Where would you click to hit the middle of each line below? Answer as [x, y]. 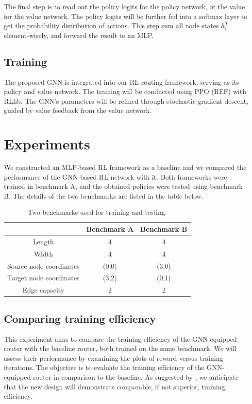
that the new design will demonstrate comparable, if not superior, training [115, 386]
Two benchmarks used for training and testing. [97, 212]
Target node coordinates [43, 278]
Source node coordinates [43, 266]
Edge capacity [43, 290]
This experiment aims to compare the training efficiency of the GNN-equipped [120, 339]
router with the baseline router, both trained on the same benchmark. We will [120, 348]
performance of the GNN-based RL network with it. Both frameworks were [116, 176]
